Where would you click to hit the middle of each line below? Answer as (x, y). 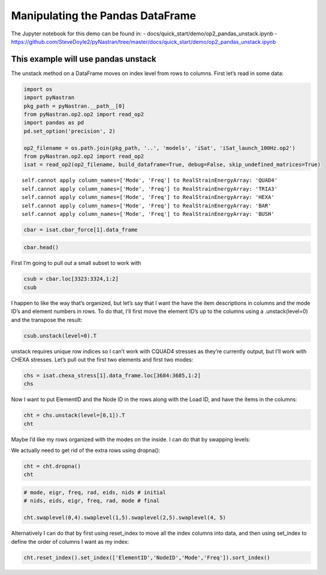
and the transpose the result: (47, 320)
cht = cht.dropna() (52, 466)
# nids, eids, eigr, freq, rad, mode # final (92, 501)
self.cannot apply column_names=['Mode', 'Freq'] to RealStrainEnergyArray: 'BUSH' (148, 214)
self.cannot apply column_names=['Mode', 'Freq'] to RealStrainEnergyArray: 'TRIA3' (150, 189)
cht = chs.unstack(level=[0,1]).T (74, 416)
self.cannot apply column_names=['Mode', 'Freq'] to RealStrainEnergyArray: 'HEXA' (148, 197)
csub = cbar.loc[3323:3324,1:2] (71, 279)
